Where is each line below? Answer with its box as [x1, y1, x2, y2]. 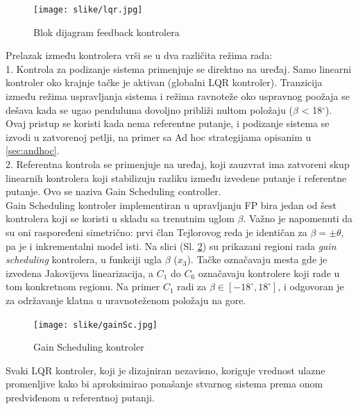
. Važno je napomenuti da [243, 211, 352, 226]
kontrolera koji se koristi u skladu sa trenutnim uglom [6, 211, 235, 226]
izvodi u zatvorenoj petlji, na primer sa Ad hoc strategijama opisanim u [6, 129, 312, 144]
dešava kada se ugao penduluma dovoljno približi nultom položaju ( [6, 102, 293, 117]
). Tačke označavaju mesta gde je [187, 252, 327, 267]
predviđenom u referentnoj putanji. [6, 390, 155, 404]
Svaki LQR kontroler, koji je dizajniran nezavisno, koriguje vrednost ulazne [6, 362, 325, 377]
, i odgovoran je [278, 279, 344, 294]
